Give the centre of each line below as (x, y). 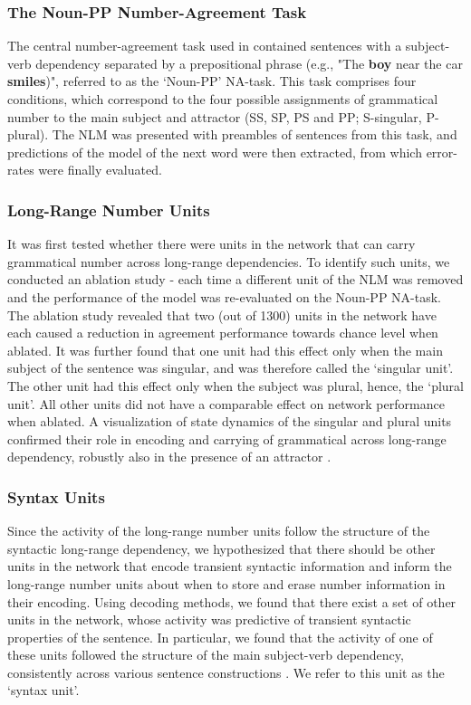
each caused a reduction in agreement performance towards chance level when (223, 333)
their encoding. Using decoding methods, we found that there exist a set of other (232, 601)
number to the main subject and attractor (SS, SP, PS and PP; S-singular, (215, 116)
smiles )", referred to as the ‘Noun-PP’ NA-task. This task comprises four (212, 81)
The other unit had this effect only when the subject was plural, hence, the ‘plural (235, 385)
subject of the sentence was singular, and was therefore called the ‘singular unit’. (231, 368)
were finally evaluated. (100, 170)
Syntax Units (56, 496)
